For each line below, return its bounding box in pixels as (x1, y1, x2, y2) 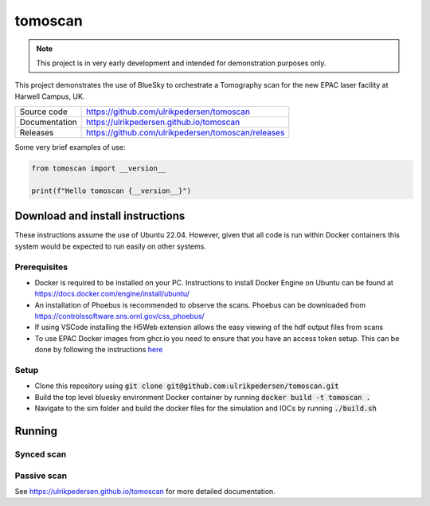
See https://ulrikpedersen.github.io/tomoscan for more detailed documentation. (14, 486, 276, 496)
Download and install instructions (14, 210, 186, 223)
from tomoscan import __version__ (31, 164, 166, 173)
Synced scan (14, 449, 67, 460)
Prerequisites (14, 261, 68, 273)
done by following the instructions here (34, 345, 163, 355)
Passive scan (14, 470, 68, 481)
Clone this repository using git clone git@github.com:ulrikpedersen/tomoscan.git (34, 381, 339, 390)
